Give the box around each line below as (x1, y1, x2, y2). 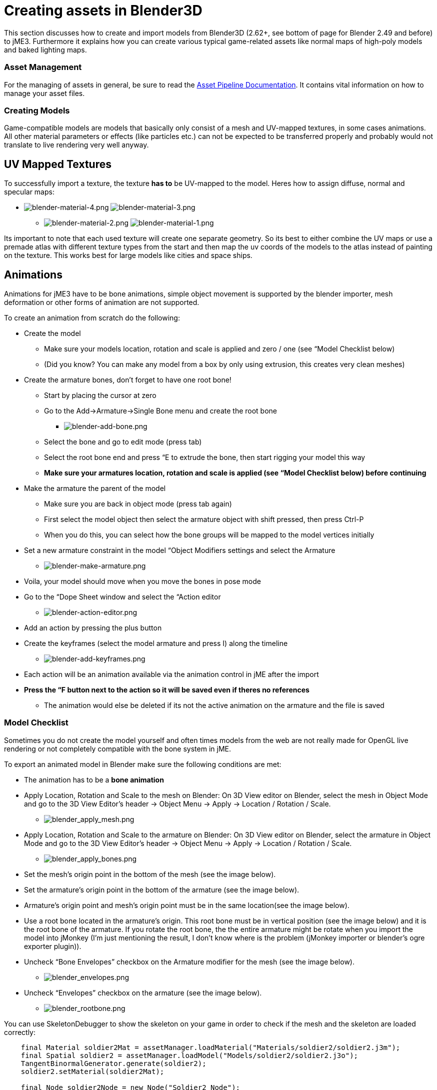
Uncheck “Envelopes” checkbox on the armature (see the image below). (24, 988, 262, 997)
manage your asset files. (4, 88, 85, 97)
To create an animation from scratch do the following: (4, 313, 180, 322)
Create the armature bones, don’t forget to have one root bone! (24, 375, 231, 384)
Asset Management (4, 62, 82, 72)
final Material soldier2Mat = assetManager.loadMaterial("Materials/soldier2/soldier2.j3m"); (20, 1043, 400, 1051)
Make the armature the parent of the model (24, 483, 166, 492)
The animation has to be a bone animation (24, 775, 164, 784)
